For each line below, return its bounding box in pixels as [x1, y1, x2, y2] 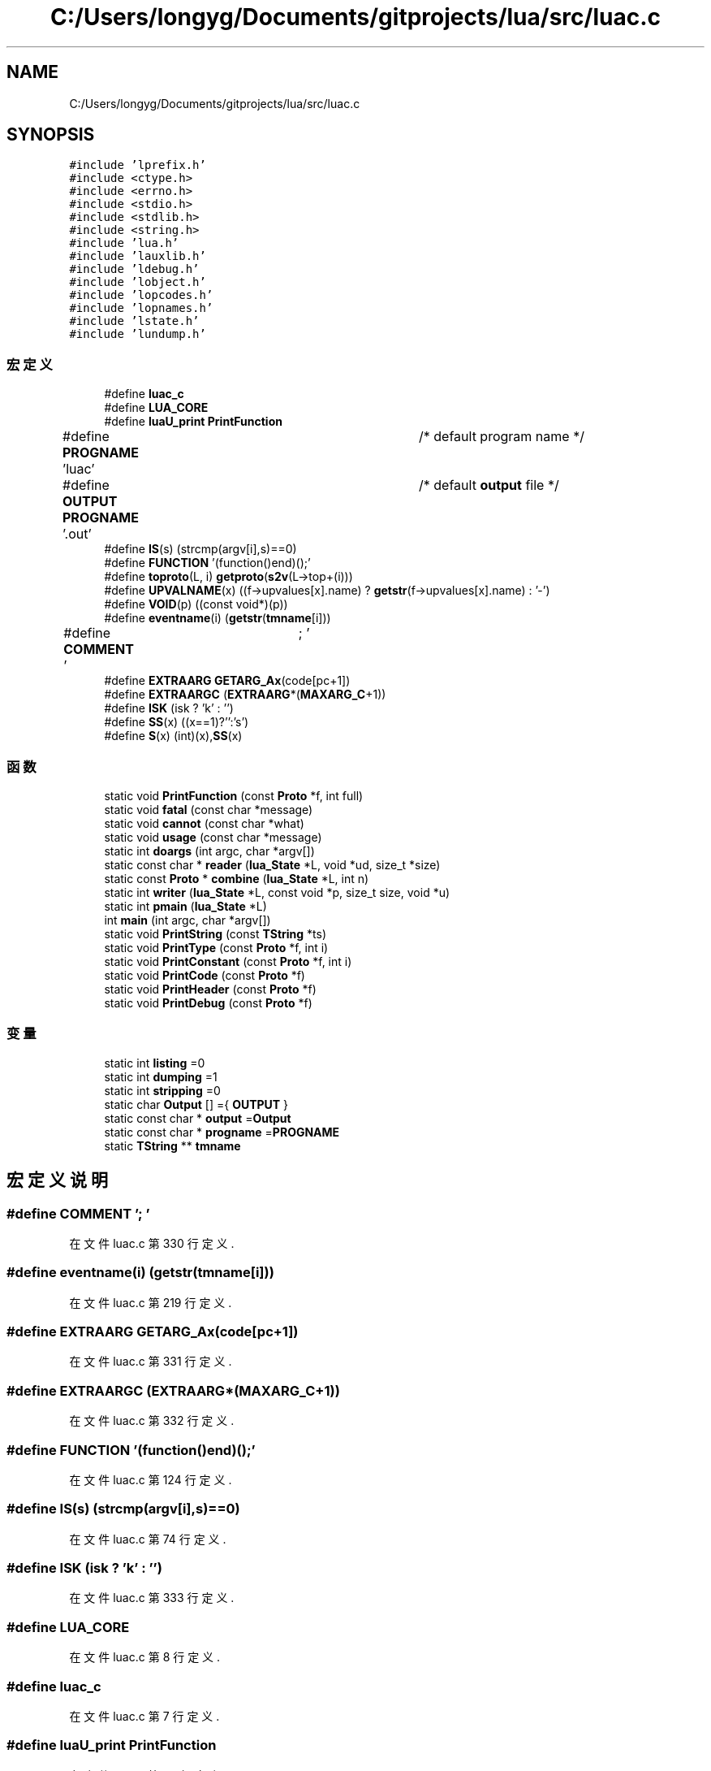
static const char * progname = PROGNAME [104, 1124, 340, 1139]
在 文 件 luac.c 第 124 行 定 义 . [69, 1472, 232, 1487]
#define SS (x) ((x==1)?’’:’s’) [104, 715, 249, 730]
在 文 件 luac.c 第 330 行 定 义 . [69, 1236, 235, 1250]
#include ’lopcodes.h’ [69, 288, 213, 302]
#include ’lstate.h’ [69, 314, 200, 328]
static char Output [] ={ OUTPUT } [104, 1097, 289, 1111]
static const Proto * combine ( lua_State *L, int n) [104, 871, 369, 885]
